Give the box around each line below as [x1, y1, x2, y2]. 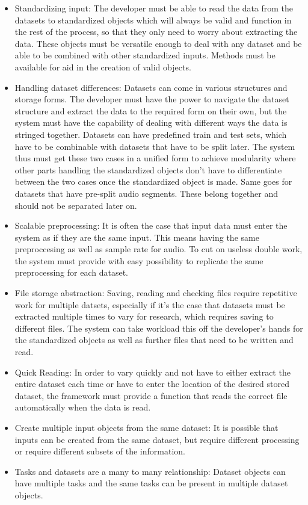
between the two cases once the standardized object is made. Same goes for [14, 175, 292, 188]
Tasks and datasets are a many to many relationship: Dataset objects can [14, 465, 286, 477]
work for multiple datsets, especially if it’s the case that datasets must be [14, 298, 285, 311]
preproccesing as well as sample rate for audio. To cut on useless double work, [14, 243, 303, 255]
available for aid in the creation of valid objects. [14, 60, 191, 73]
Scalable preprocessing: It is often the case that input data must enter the [14, 219, 288, 232]
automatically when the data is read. [14, 401, 151, 414]
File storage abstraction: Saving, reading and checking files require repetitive [14, 287, 297, 299]
